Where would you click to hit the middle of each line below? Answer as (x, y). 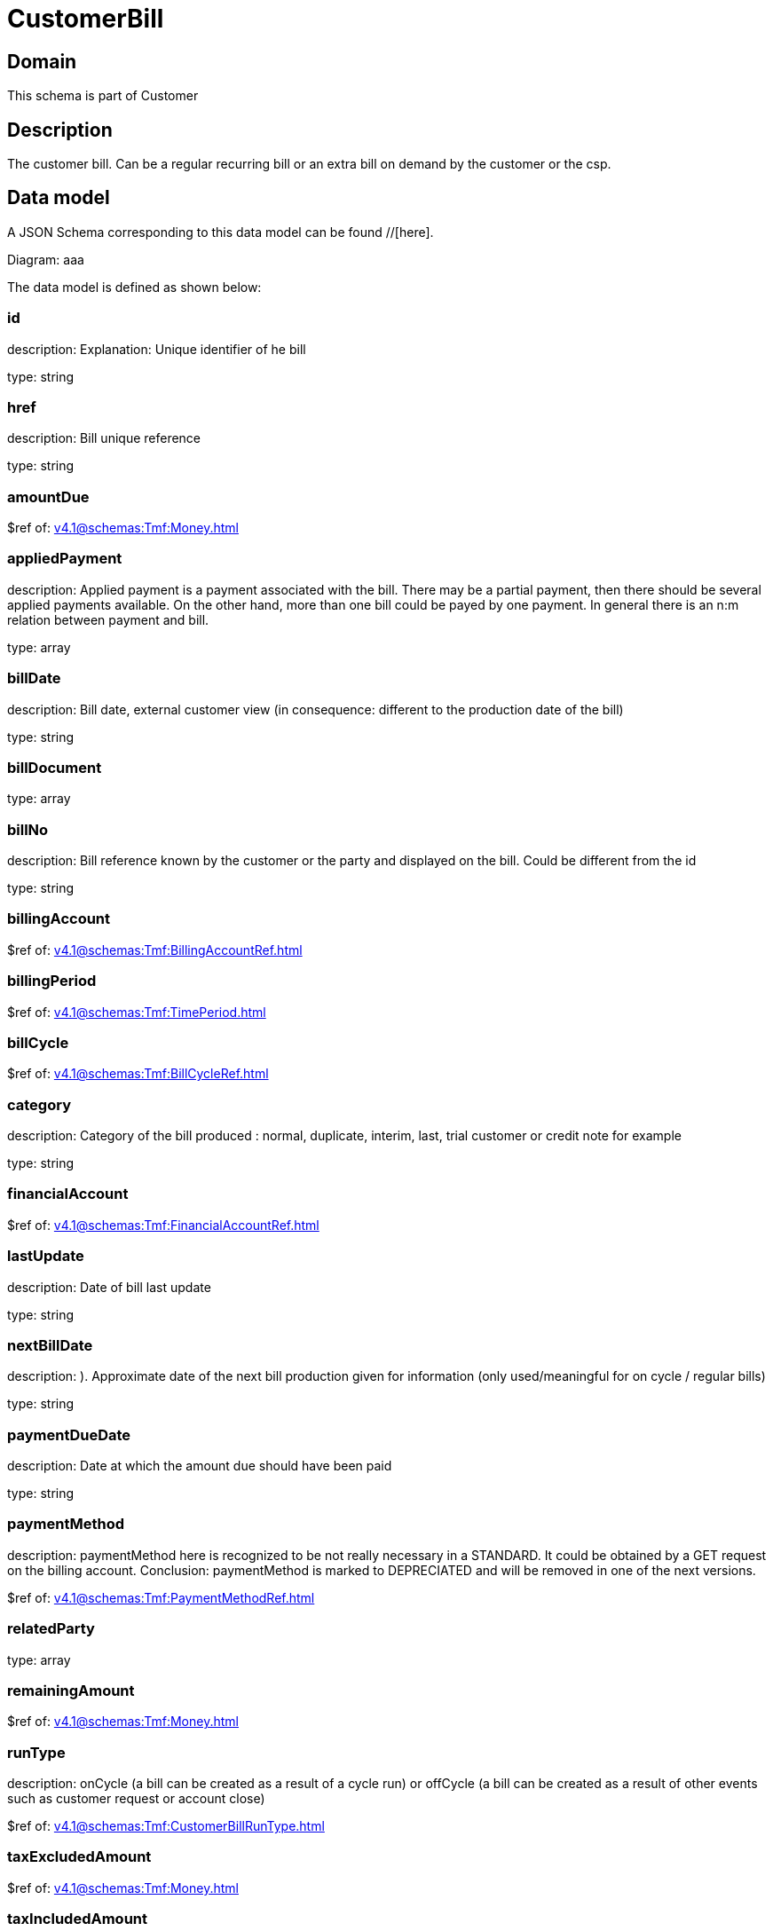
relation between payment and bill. (108, 619)
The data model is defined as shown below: (134, 287)
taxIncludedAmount (77, 1919)
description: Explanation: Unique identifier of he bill (157, 349)
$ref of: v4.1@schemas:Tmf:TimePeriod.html (137, 1012)
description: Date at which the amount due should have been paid (200, 1466)
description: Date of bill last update (109, 1287)
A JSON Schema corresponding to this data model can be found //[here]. (221, 232)
